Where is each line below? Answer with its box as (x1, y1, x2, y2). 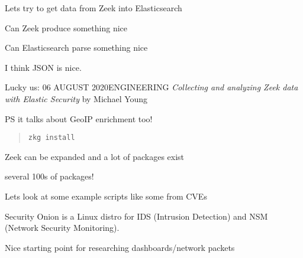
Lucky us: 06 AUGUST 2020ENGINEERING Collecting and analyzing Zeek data (5, 81, 298, 93)
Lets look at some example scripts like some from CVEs (5, 190, 207, 202)
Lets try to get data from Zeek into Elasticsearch (5, 2, 182, 14)
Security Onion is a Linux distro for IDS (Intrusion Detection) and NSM (5, 210, 268, 222)
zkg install (28, 133, 75, 142)
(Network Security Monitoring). (5, 221, 120, 234)
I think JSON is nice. (5, 61, 82, 73)
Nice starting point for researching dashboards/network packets (5, 241, 235, 253)
